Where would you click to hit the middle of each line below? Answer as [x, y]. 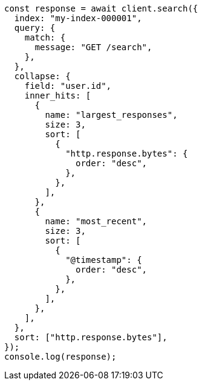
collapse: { [42, 76]
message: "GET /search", [93, 47]
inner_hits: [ [58, 95]
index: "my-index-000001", [78, 18]
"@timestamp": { [104, 260]
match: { [45, 37]
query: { [35, 28]
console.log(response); [60, 357]
